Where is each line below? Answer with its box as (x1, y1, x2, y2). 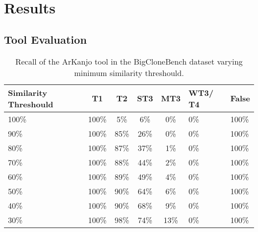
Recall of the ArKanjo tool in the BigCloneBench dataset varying (15, 55, 243, 67)
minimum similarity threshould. (74, 67, 184, 78)
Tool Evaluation (4, 31, 87, 47)
